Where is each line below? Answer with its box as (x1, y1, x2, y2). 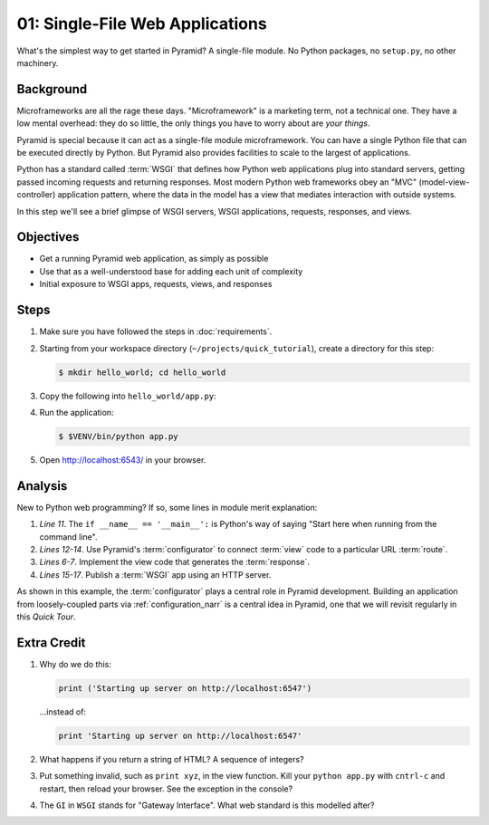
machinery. (16, 57, 59, 68)
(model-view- (418, 177, 470, 187)
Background (16, 82, 88, 97)
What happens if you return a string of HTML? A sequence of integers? (39, 753, 304, 764)
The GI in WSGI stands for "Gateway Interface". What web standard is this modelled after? (39, 800, 375, 811)
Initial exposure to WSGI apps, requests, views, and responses (39, 279, 273, 290)
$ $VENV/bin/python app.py (58, 431, 178, 441)
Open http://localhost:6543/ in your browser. (39, 454, 206, 465)
